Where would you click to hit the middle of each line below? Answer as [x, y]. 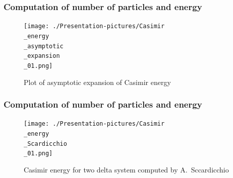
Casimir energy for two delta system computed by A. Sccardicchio [126, 169]
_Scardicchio [45, 144]
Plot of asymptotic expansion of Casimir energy [97, 82]
